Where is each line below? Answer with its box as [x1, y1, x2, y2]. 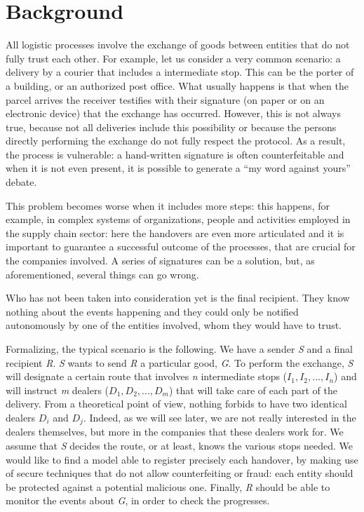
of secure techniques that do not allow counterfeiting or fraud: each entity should [6, 466, 353, 480]
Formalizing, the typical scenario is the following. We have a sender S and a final [6, 342, 353, 356]
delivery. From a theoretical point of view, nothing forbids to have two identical [6, 396, 347, 411]
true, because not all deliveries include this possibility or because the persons [6, 119, 337, 134]
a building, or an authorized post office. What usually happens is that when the [6, 78, 349, 93]
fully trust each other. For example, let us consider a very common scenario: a [6, 50, 341, 65]
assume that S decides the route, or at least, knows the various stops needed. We [6, 438, 353, 453]
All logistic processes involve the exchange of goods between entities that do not [6, 37, 350, 52]
